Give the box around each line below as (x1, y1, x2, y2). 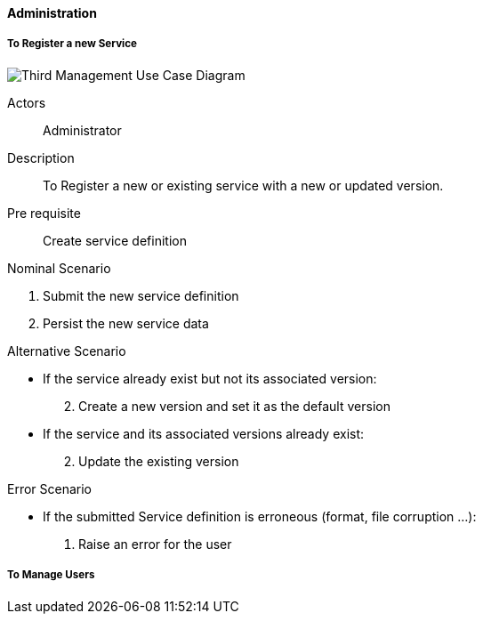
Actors (7, 94, 46, 110)
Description (7, 149, 75, 165)
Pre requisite (7, 205, 81, 221)
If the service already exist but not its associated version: (43, 370, 377, 386)
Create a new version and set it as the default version (78, 398, 390, 414)
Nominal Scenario (7, 260, 111, 276)
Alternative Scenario (7, 343, 126, 359)
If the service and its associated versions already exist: (43, 425, 365, 441)
